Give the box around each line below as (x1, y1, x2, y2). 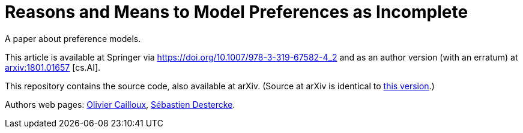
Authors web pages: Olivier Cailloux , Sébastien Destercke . (5, 99, 235, 110)
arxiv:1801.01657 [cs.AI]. (5, 62, 101, 72)
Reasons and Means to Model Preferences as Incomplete (5, 2, 468, 22)
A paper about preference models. (5, 33, 141, 44)
